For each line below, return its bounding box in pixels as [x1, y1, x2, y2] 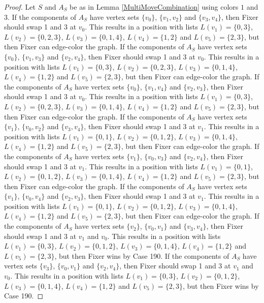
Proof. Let [4, 2, 36, 12]
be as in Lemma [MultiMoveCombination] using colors [70, 2, 239, 12]
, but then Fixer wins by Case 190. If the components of [54, 250, 229, 261]
